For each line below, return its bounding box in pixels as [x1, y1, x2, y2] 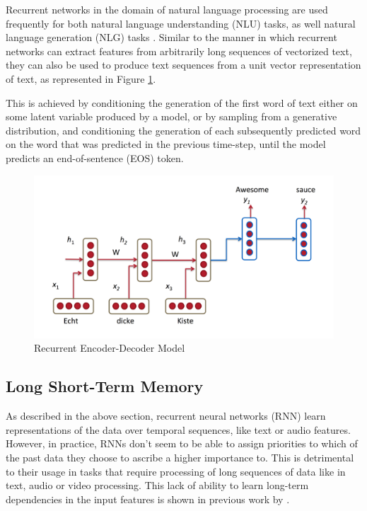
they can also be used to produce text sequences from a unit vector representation [6, 57, 361, 72]
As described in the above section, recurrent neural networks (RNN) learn [6, 408, 326, 423]
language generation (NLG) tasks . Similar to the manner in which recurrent [6, 30, 337, 45]
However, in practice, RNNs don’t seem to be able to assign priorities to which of [6, 436, 358, 451]
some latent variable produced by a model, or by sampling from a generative [6, 109, 337, 124]
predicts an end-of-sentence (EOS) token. [6, 150, 184, 165]
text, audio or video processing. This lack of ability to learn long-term [6, 478, 309, 493]
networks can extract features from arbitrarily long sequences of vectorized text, [6, 43, 352, 58]
